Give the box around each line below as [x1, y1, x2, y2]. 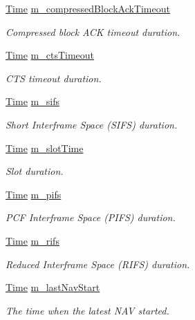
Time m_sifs [6, 94, 59, 109]
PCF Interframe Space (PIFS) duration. [6, 210, 176, 225]
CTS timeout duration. [6, 70, 102, 85]
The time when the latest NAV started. [6, 303, 169, 317]
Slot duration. [6, 164, 64, 178]
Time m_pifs [6, 187, 62, 201]
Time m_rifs [6, 233, 59, 247]
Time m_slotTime [6, 140, 84, 155]
